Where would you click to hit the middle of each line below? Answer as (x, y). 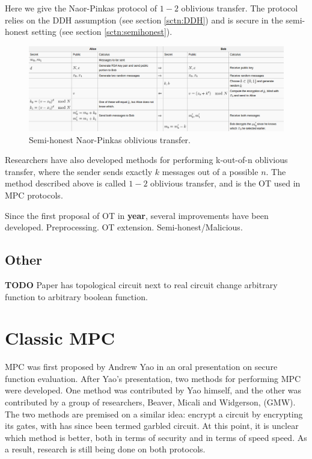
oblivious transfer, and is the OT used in (225, 183)
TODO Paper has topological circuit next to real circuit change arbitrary (141, 284)
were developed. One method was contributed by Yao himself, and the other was (153, 390)
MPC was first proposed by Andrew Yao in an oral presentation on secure (141, 367)
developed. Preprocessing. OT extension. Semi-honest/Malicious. (124, 227)
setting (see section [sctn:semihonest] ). (102, 32)
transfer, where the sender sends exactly (79, 171)
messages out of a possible (210, 171)
